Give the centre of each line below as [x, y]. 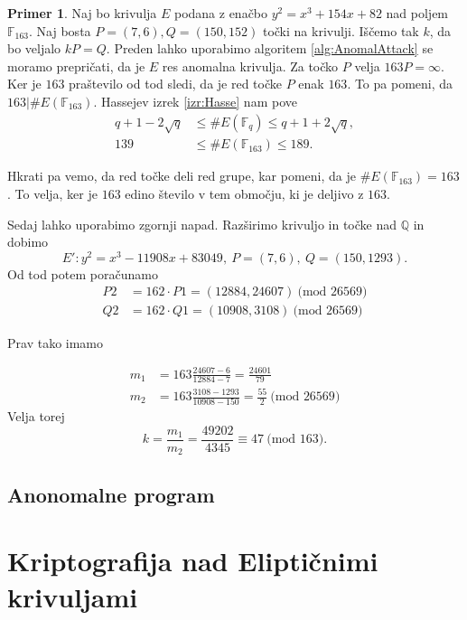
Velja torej [36, 416]
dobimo [28, 242]
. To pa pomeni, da [400, 84]
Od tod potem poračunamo [83, 273]
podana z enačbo [221, 13]
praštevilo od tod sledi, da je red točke [175, 84]
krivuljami [73, 596]
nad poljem [417, 13]
